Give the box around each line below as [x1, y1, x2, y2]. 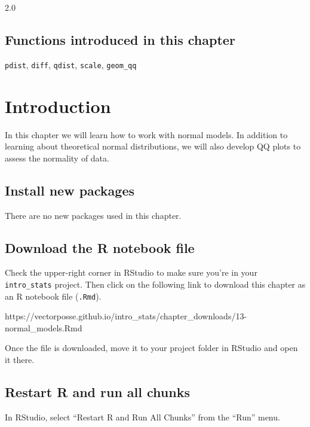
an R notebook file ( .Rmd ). [5, 289, 102, 302]
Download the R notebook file [5, 238, 195, 257]
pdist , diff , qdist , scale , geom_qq [5, 58, 137, 71]
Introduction [5, 93, 111, 118]
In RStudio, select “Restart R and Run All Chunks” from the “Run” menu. [5, 410, 280, 423]
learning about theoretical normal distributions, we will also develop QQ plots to [5, 140, 301, 152]
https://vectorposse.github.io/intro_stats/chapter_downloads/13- [5, 310, 247, 322]
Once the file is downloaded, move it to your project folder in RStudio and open [5, 341, 298, 354]
